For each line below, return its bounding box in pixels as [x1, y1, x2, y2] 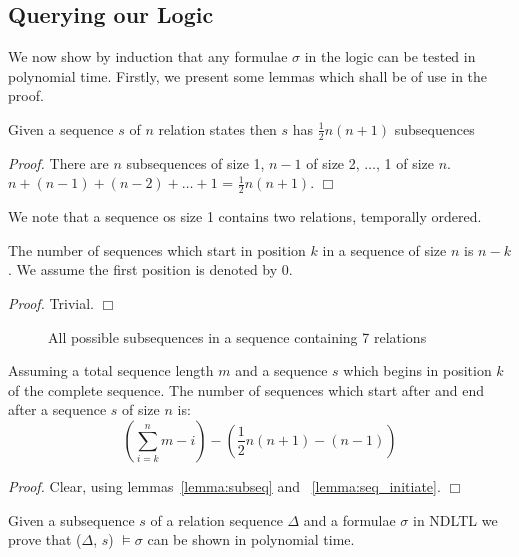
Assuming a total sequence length [8, 360, 214, 381]
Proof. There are [8, 152, 109, 173]
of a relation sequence [150, 509, 283, 530]
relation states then [158, 118, 277, 139]
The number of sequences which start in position [8, 239, 306, 260]
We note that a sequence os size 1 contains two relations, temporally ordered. [8, 206, 482, 227]
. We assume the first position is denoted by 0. [8, 259, 293, 280]
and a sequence [235, 360, 328, 381]
